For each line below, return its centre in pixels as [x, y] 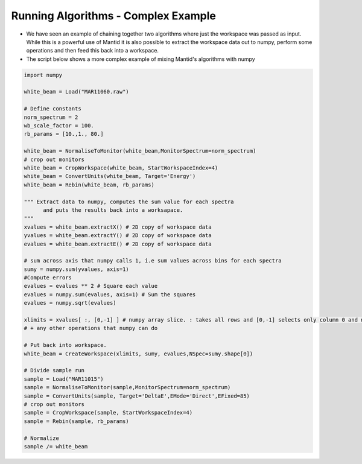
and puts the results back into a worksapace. [113, 210]
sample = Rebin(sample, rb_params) [76, 421]
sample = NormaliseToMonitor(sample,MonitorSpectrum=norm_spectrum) [127, 387]
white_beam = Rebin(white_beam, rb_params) [89, 185]
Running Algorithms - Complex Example [114, 16]
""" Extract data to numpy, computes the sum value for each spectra [129, 202]
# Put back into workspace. [65, 345]
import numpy [43, 75]
